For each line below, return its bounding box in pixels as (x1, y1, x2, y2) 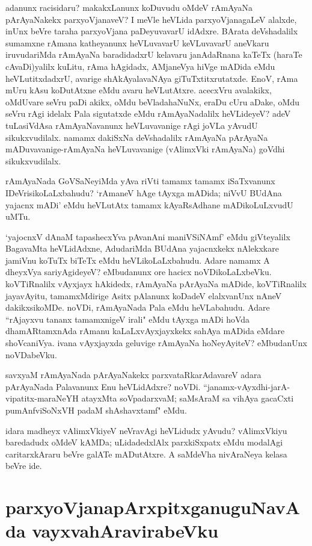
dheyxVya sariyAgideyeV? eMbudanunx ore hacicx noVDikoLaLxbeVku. (5, 265, 272, 278)
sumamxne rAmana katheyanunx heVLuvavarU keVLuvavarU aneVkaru (5, 36, 269, 49)
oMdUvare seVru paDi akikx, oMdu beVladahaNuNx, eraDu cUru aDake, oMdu (5, 95, 299, 108)
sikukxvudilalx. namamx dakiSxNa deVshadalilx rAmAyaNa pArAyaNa (5, 131, 268, 143)
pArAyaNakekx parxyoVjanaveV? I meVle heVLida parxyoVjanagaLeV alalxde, (5, 13, 297, 25)
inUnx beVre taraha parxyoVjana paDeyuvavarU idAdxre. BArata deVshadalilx (5, 25, 298, 37)
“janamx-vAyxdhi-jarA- (203, 380, 290, 392)
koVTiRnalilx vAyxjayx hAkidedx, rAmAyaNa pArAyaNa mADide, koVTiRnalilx (5, 278, 307, 290)
